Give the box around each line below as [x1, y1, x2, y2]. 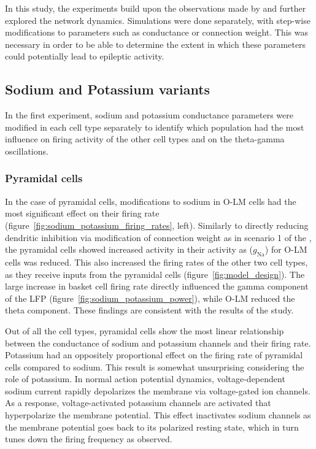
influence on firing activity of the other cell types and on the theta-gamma [5, 132, 285, 145]
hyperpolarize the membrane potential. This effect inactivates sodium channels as [5, 409, 311, 421]
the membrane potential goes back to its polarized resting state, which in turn [5, 420, 299, 433]
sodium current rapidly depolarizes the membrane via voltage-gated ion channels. [5, 384, 310, 397]
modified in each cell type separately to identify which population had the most [5, 120, 304, 133]
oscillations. [5, 144, 48, 157]
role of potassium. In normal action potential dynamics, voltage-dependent [5, 372, 285, 385]
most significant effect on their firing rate [5, 207, 160, 220]
